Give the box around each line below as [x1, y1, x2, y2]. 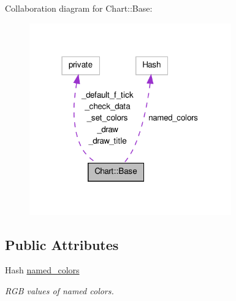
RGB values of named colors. [5, 284, 114, 297]
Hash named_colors [5, 264, 80, 276]
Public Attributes [5, 235, 119, 254]
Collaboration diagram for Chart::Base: [5, 2, 153, 14]
